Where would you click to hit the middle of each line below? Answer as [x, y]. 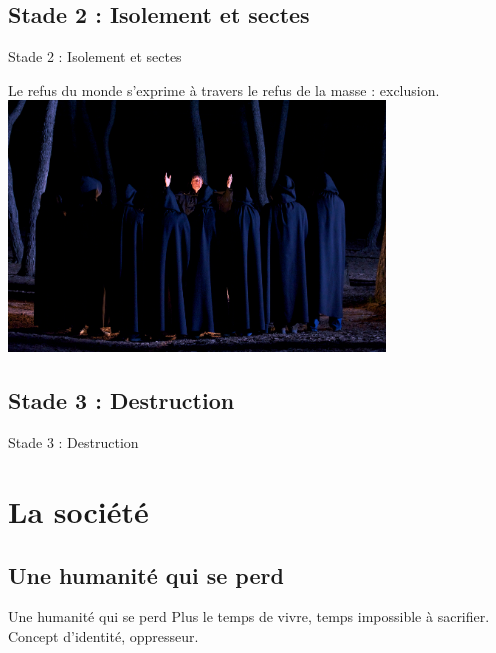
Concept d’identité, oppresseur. [103, 635]
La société [78, 510]
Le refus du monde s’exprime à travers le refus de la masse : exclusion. [224, 89]
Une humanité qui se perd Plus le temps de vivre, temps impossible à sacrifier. [249, 616]
